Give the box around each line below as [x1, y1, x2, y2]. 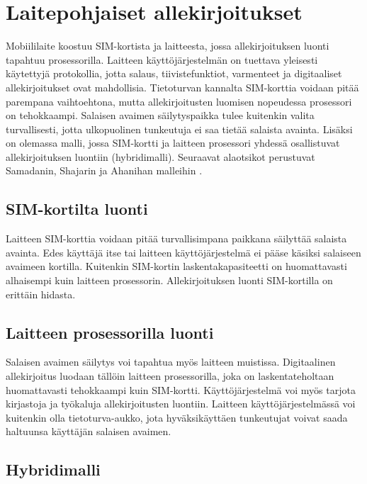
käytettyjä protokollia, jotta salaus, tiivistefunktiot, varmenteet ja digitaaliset [6, 66, 342, 81]
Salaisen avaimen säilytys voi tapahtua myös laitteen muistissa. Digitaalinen [6, 354, 336, 369]
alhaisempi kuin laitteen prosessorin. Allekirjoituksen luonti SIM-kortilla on [6, 273, 333, 288]
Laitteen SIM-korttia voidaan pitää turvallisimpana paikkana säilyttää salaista [6, 231, 347, 246]
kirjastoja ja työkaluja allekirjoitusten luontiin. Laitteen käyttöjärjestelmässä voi [6, 396, 356, 411]
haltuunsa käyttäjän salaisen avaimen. [6, 424, 171, 439]
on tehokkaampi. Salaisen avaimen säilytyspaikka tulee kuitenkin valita [6, 108, 315, 123]
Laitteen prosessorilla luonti [6, 321, 214, 343]
